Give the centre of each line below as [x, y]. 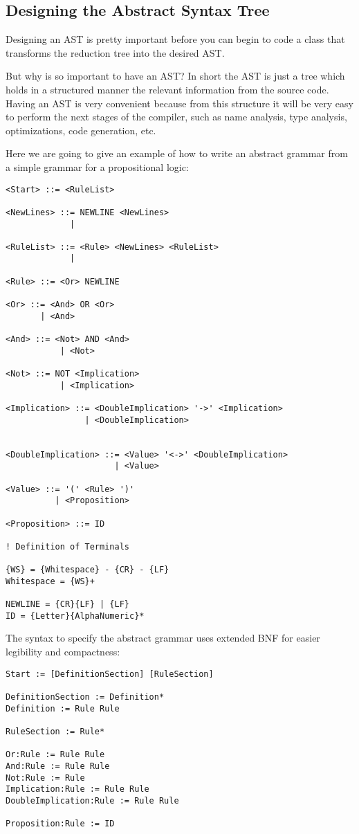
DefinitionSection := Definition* [85, 697]
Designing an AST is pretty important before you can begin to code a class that [175, 39]
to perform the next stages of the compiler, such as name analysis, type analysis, [176, 117]
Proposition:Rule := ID [60, 824]
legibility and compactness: [63, 652]
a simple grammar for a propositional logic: [97, 166]
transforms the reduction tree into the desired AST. [115, 52]
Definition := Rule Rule [63, 708]
